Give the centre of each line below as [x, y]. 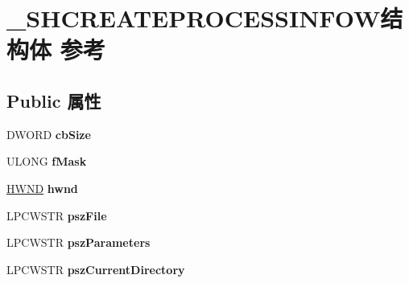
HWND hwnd [42, 188]
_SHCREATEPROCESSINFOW [194, 18]
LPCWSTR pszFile [57, 215]
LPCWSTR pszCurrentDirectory [96, 269]
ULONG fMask [47, 161]
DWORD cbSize [49, 134]
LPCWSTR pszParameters [78, 242]
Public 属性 [54, 100]
